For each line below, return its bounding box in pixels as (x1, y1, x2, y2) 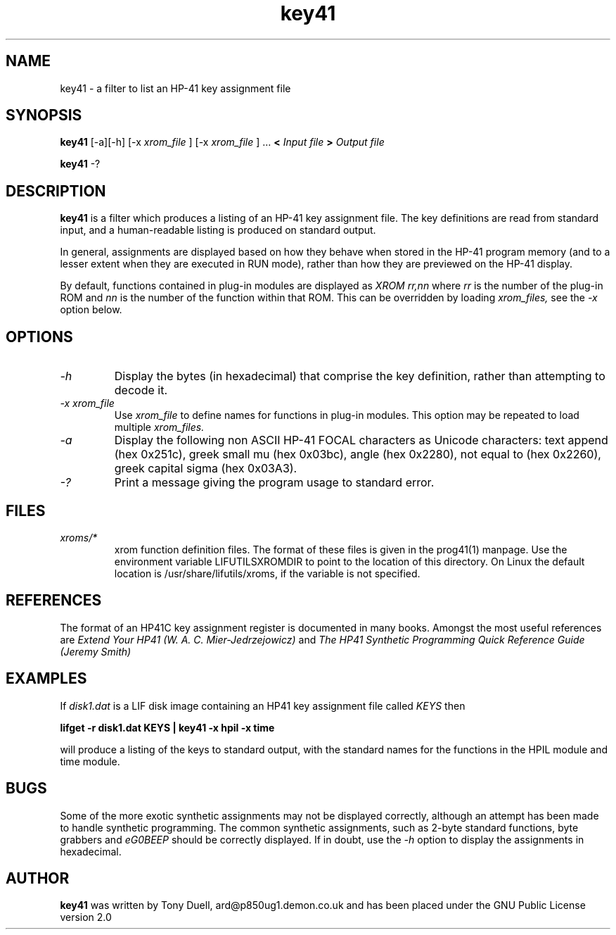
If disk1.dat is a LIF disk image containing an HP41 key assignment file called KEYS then (60, 699, 466, 712)
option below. (60, 303, 122, 316)
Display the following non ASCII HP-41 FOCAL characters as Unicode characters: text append (114, 433, 608, 448)
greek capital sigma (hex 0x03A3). (114, 461, 297, 476)
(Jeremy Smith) (60, 645, 131, 658)
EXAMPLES (6, 670, 87, 688)
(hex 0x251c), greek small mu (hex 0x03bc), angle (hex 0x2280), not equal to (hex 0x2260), (114, 447, 601, 462)
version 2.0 (60, 911, 112, 924)
